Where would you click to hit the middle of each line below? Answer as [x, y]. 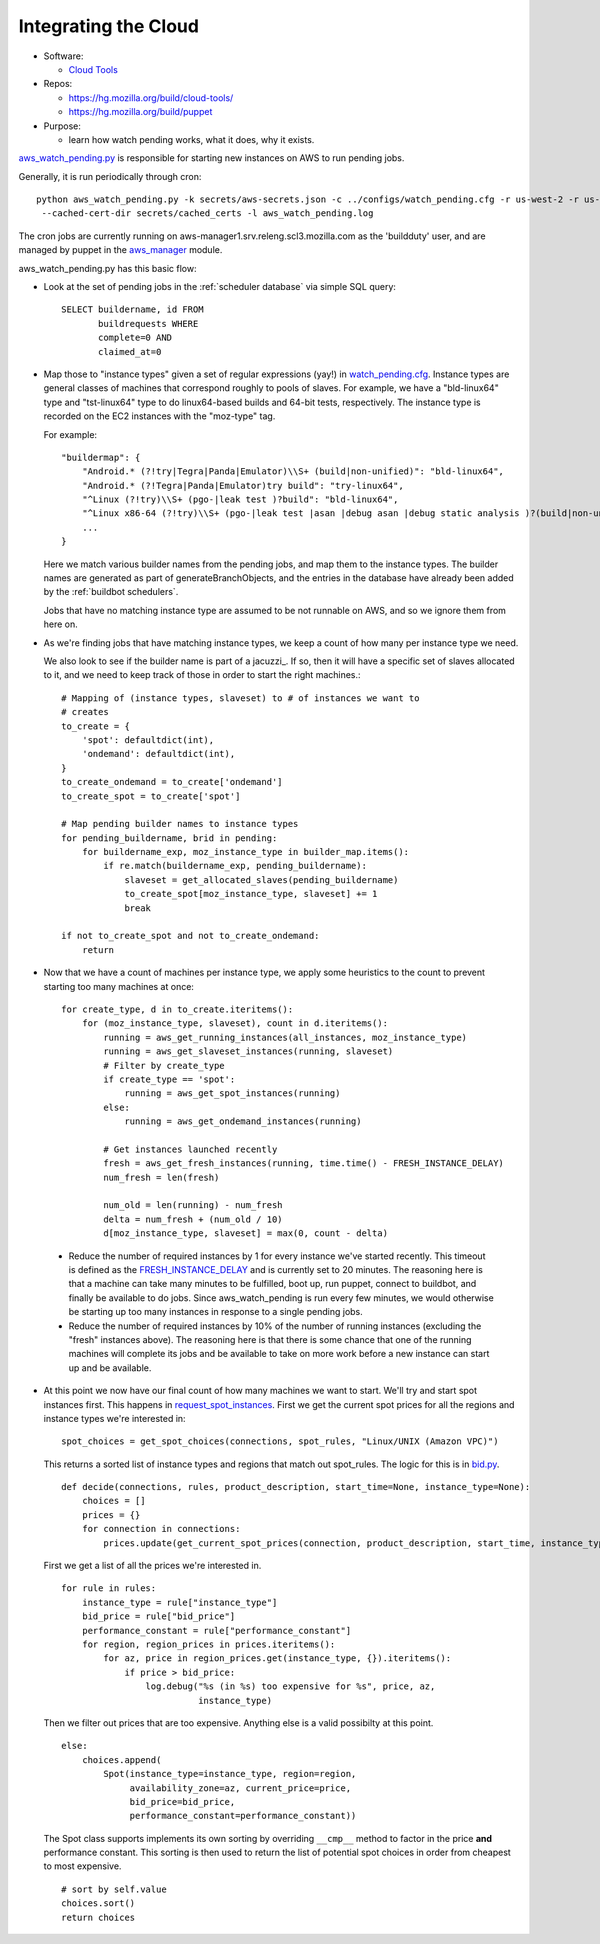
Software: [63, 56]
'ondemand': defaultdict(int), [158, 754]
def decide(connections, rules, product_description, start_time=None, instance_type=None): [296, 1487]
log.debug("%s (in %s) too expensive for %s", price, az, [290, 1686]
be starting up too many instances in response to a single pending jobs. [216, 1312]
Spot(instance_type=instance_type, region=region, [230, 1774]
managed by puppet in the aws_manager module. [120, 250]
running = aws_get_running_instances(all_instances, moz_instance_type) [285, 1037]
